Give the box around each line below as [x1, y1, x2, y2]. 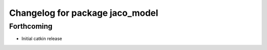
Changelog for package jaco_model [9, 7, 158, 18]
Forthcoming [9, 22, 53, 31]
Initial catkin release [21, 36, 62, 42]
